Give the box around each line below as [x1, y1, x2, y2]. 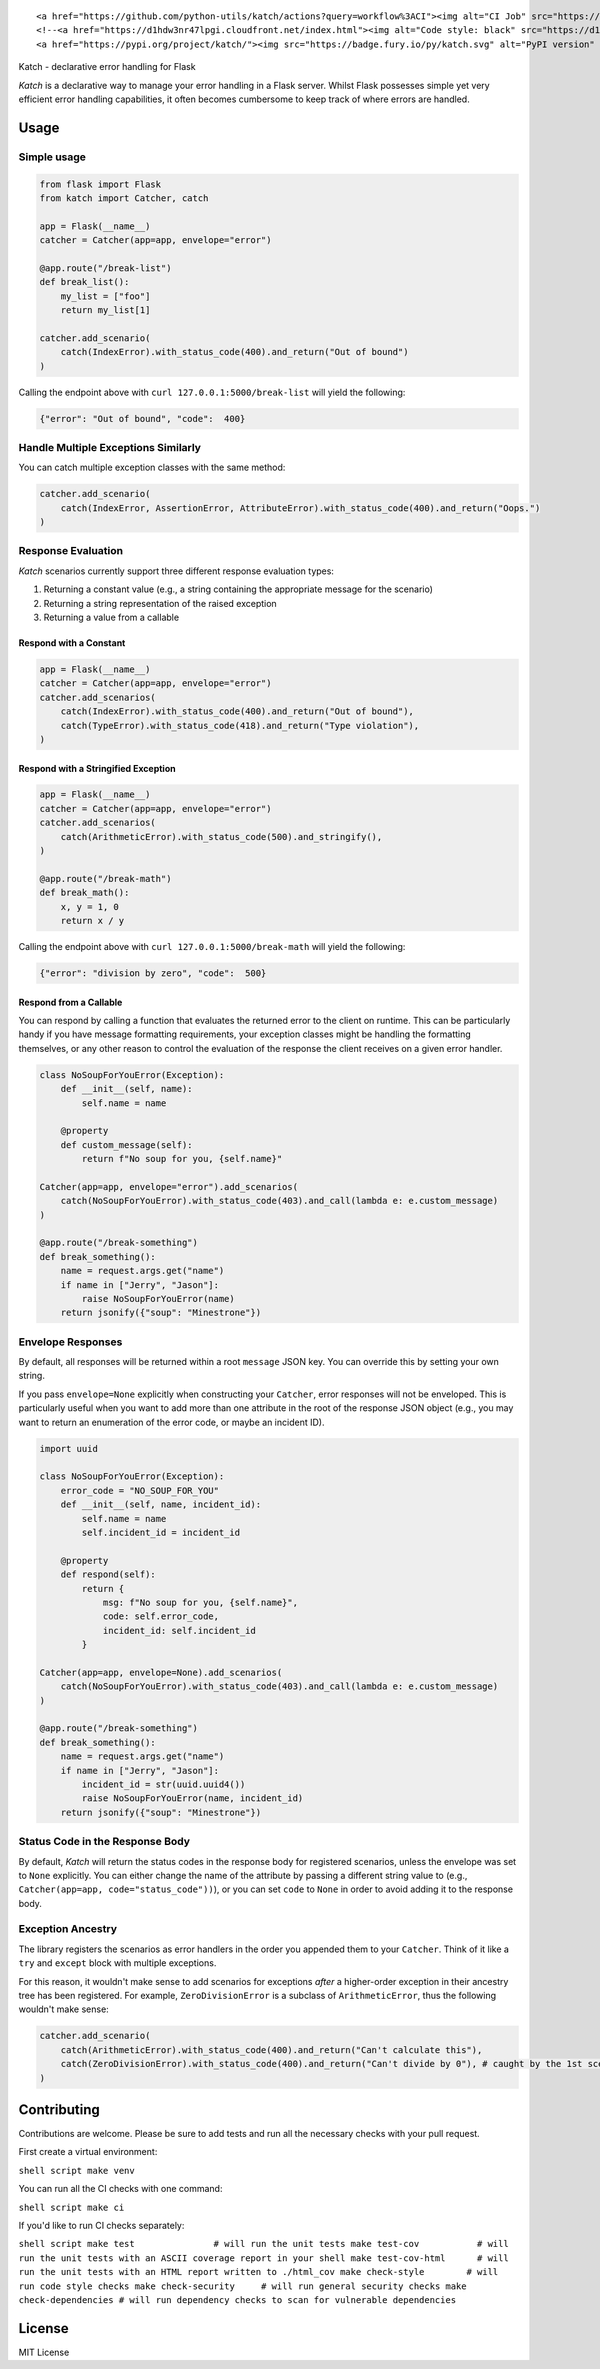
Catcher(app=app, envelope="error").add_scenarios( [39, 1181, 299, 1192]
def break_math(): [39, 887, 130, 899]
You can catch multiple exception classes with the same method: [18, 461, 286, 474]
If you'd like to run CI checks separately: [18, 2220, 185, 2232]
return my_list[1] [60, 305, 151, 316]
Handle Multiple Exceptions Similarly [18, 440, 202, 454]
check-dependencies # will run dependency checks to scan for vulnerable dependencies [18, 2294, 457, 2305]
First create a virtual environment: [18, 2146, 158, 2158]
